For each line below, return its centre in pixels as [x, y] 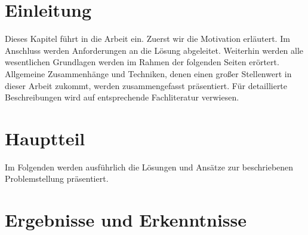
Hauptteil [45, 138]
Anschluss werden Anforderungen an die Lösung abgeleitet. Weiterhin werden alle [154, 50]
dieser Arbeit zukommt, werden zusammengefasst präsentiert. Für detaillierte [146, 85]
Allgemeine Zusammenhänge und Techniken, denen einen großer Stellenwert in [148, 73]
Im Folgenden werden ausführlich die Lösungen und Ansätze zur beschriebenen [149, 167]
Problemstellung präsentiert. [57, 178]
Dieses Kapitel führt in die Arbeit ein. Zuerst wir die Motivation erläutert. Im [147, 39]
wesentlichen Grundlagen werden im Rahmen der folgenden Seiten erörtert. [142, 62]
